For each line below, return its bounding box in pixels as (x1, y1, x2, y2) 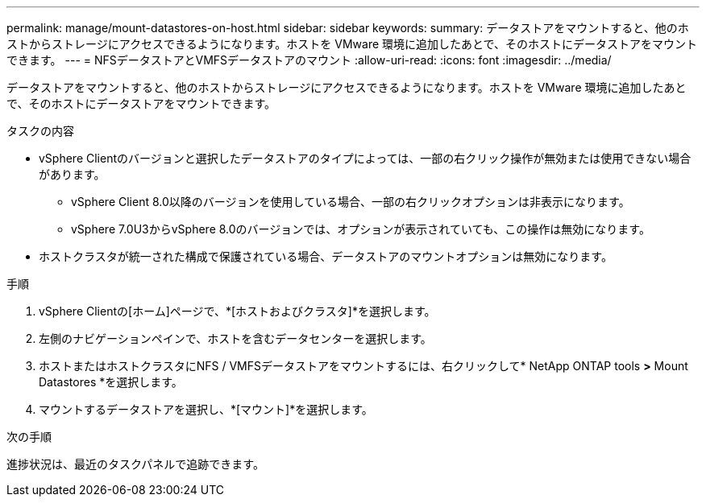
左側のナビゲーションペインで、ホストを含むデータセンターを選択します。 (39, 332, 432, 345)
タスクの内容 (6, 124, 74, 138)
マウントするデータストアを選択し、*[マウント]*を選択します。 (39, 402, 373, 416)
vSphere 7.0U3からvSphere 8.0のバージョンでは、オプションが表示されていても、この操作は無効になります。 (71, 222, 650, 236)
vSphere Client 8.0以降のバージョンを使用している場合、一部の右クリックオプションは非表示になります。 (71, 195, 630, 208)
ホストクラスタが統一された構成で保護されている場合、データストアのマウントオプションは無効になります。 (39, 249, 613, 263)
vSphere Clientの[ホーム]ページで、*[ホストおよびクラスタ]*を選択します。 (39, 304, 436, 318)
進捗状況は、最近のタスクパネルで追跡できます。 (6, 457, 264, 471)
